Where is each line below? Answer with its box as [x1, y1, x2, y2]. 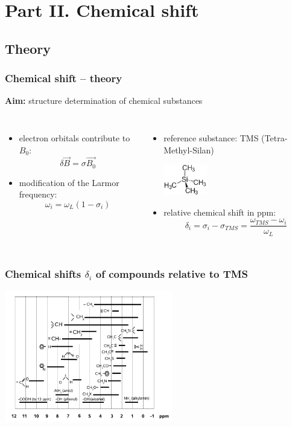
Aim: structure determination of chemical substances [5, 94, 203, 107]
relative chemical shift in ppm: [163, 205, 276, 218]
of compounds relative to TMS [95, 266, 249, 281]
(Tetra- [261, 131, 288, 144]
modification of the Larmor [19, 176, 119, 188]
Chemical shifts [5, 266, 81, 281]
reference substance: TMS [163, 131, 259, 144]
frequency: [19, 188, 57, 201]
